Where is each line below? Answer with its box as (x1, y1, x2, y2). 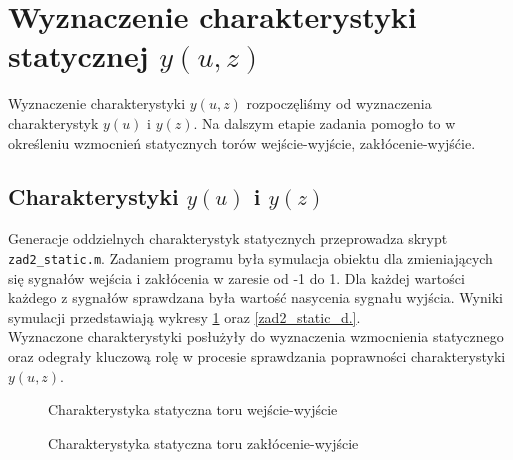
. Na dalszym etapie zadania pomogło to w (193, 112, 456, 133)
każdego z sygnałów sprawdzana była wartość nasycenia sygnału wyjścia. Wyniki (8, 287, 503, 308)
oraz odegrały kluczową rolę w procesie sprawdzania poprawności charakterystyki (8, 345, 506, 366)
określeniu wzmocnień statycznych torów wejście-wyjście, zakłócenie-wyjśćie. (8, 132, 476, 153)
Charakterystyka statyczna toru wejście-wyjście (48, 399, 338, 420)
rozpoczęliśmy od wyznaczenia (246, 93, 432, 114)
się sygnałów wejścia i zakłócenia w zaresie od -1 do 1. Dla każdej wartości (8, 267, 465, 288)
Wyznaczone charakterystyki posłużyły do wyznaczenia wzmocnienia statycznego (8, 326, 504, 347)
